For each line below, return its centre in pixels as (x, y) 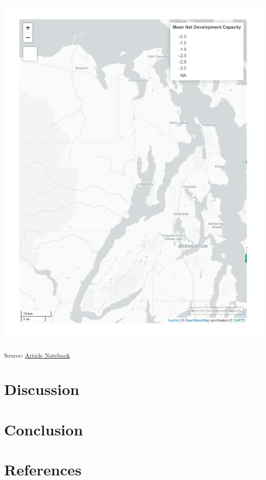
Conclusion (44, 429)
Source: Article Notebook (37, 355)
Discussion (42, 389)
